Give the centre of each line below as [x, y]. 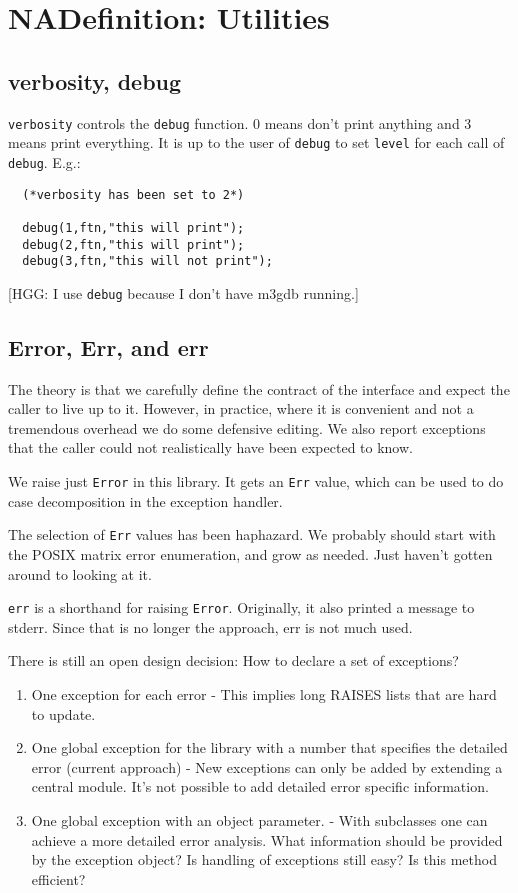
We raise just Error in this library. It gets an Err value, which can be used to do [256, 481]
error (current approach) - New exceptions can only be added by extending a [267, 766]
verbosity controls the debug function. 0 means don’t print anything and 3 [240, 122]
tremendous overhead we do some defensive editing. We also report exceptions [247, 427]
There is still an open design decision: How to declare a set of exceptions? [233, 660]
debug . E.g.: [44, 161]
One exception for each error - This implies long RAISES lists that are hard [264, 694]
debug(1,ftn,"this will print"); [133, 227]
